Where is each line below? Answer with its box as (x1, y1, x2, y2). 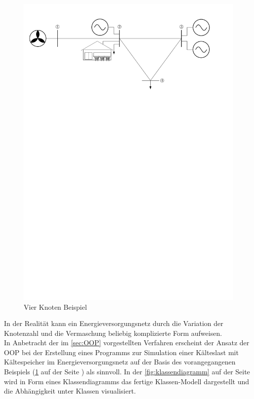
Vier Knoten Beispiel (24, 301, 87, 312)
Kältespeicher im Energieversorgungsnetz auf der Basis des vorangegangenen (4, 357, 236, 367)
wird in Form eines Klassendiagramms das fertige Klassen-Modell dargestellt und (4, 376, 250, 386)
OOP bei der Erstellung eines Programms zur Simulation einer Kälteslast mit (4, 347, 239, 357)
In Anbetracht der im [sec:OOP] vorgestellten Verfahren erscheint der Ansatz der (4, 337, 250, 348)
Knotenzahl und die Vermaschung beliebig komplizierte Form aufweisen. (4, 327, 222, 338)
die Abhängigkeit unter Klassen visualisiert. (4, 386, 136, 396)
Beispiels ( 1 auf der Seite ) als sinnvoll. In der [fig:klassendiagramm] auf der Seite (4, 366, 250, 377)
